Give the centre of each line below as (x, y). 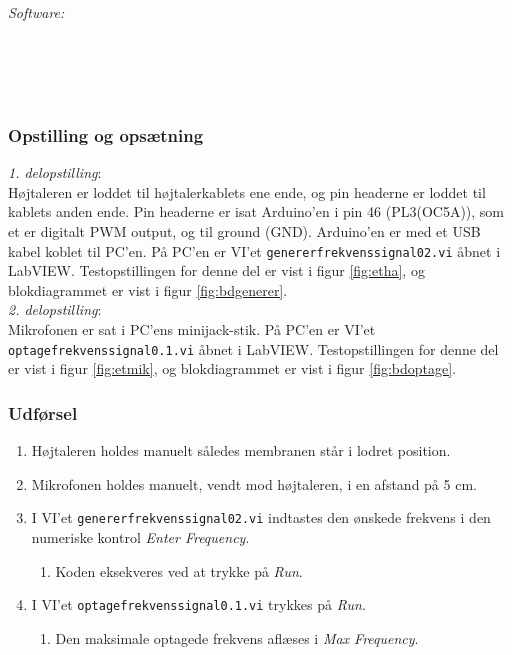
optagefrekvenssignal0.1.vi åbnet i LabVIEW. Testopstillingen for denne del (253, 348)
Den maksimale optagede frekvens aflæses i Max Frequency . (237, 637)
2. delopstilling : (55, 309)
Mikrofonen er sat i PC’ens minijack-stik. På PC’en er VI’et (192, 329)
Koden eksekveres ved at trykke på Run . (179, 570)
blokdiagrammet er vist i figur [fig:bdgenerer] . (148, 289)
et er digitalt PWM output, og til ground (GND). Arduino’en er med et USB (244, 230)
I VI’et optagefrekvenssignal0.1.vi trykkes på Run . (198, 604)
